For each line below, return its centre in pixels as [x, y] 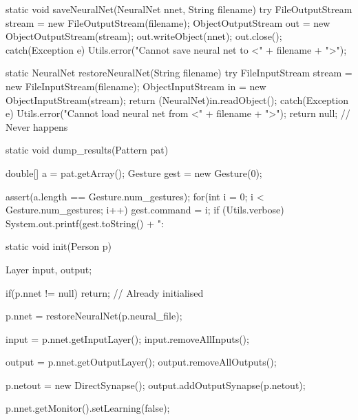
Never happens [37, 126]
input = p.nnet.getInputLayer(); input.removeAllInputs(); [127, 338]
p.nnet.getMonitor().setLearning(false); [88, 408]
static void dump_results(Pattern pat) [87, 150]
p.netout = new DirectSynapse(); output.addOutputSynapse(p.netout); [156, 385]
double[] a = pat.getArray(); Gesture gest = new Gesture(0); [134, 172]
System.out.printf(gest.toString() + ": [85, 223]
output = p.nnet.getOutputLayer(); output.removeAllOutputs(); [141, 362]
